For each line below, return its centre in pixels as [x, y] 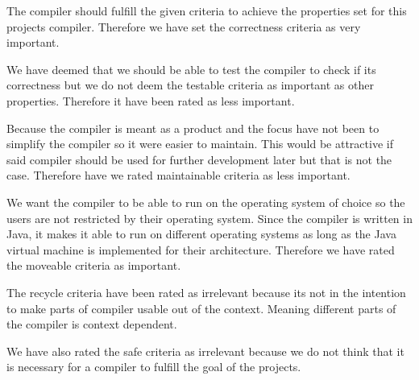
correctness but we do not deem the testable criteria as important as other [190, 85]
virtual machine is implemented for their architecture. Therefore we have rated [201, 249]
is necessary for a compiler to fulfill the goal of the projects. [154, 367]
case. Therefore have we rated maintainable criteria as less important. [178, 175]
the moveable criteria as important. [94, 265]
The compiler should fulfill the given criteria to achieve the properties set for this [207, 10]
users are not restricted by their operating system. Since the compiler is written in [209, 218]
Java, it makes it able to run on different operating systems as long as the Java [201, 234]
